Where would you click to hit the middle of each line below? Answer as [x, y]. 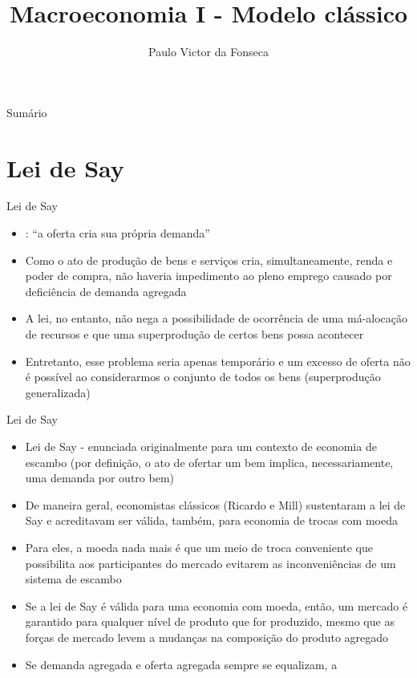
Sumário [27, 112]
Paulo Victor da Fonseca [208, 52]
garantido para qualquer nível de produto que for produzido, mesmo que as [210, 621]
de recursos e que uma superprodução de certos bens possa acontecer [194, 334]
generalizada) [58, 392]
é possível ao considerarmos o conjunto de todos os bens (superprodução [203, 377]
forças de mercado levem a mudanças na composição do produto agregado [207, 637]
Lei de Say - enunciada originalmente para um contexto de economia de [201, 446]
